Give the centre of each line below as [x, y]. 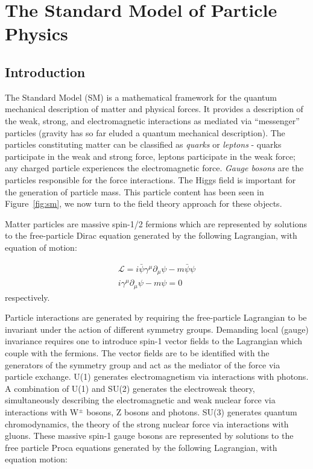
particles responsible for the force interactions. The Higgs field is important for [150, 179]
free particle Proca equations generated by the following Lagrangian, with [141, 447]
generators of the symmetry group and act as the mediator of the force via [143, 364]
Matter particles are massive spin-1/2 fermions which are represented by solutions [156, 223]
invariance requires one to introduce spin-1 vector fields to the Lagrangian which [153, 341]
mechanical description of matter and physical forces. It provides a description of [154, 109]
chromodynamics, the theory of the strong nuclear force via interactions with [147, 423]
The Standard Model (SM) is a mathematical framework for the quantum [141, 97]
